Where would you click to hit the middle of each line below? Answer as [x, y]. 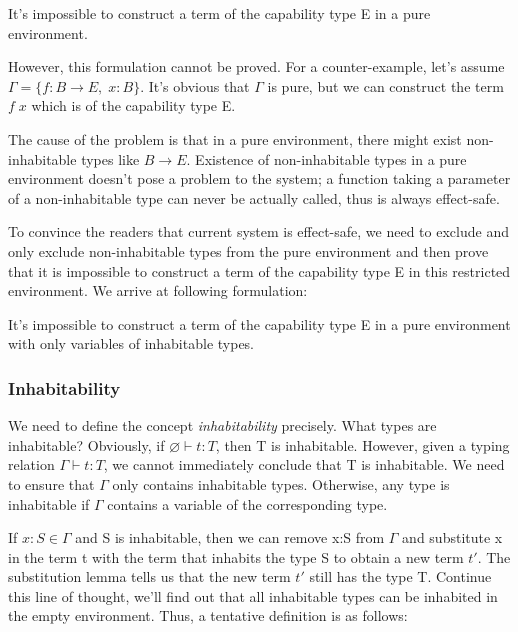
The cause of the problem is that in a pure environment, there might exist [235, 138]
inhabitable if [49, 503]
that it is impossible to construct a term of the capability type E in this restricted [259, 270]
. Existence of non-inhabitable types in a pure [326, 158]
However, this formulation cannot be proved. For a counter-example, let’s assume [256, 66]
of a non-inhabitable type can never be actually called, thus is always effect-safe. [254, 197]
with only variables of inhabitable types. [131, 343]
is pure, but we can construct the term [385, 85]
